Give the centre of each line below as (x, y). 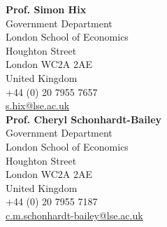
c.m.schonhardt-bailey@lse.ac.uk (74, 215)
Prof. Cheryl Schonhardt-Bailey (84, 119)
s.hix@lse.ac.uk (38, 105)
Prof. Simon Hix (46, 9)
